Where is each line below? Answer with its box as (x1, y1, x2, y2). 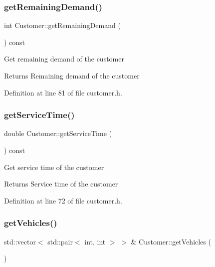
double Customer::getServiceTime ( (4, 128, 112, 138)
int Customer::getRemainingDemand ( (4, 20, 121, 30)
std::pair (47, 236, 73, 246)
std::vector (4, 236, 36, 246)
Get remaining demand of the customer (4, 53, 124, 64)
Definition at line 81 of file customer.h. (4, 87, 122, 97)
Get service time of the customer (4, 161, 104, 172)
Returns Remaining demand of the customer (4, 70, 140, 80)
